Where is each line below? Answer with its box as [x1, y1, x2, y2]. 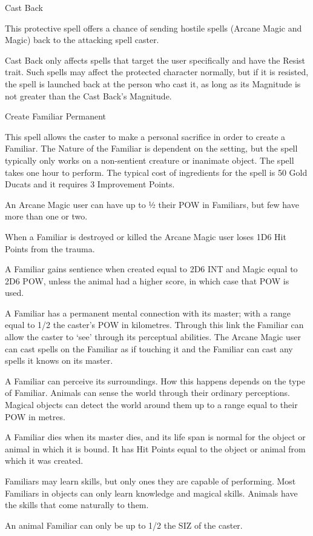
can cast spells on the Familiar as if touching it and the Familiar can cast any [5, 342, 293, 355]
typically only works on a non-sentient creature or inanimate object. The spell [5, 153, 294, 166]
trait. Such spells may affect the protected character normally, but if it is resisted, [5, 65, 309, 78]
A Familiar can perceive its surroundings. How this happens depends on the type [5, 374, 305, 387]
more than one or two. [5, 210, 88, 223]
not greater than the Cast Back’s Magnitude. [5, 89, 172, 102]
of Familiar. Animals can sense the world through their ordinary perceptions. [5, 386, 290, 399]
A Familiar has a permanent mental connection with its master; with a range [5, 306, 291, 319]
